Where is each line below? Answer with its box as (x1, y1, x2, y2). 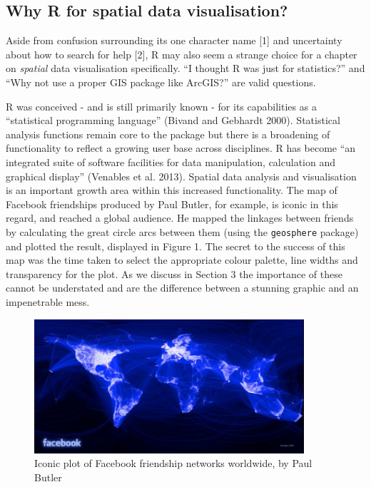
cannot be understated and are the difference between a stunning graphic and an (6, 280, 359, 295)
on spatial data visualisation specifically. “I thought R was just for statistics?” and (6, 61, 365, 76)
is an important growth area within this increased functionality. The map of (6, 183, 337, 198)
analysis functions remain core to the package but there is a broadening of (6, 126, 330, 141)
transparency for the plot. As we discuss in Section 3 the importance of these (6, 266, 342, 281)
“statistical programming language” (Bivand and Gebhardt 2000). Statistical (6, 113, 340, 128)
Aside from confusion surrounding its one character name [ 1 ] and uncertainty (6, 33, 342, 48)
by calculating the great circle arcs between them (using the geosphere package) (6, 224, 359, 239)
